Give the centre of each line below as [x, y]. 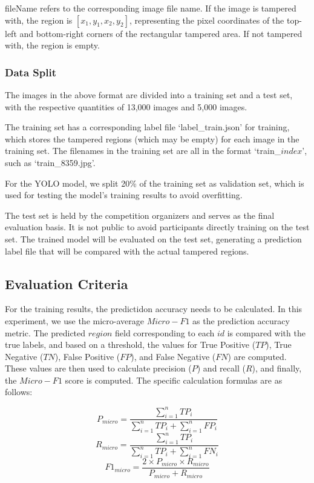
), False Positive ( [87, 356]
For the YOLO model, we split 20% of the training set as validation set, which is [155, 183]
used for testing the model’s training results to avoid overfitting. [124, 195]
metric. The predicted [45, 332]
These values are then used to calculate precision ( [98, 368]
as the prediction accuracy [241, 320]
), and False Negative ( [173, 356]
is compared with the [266, 332]
